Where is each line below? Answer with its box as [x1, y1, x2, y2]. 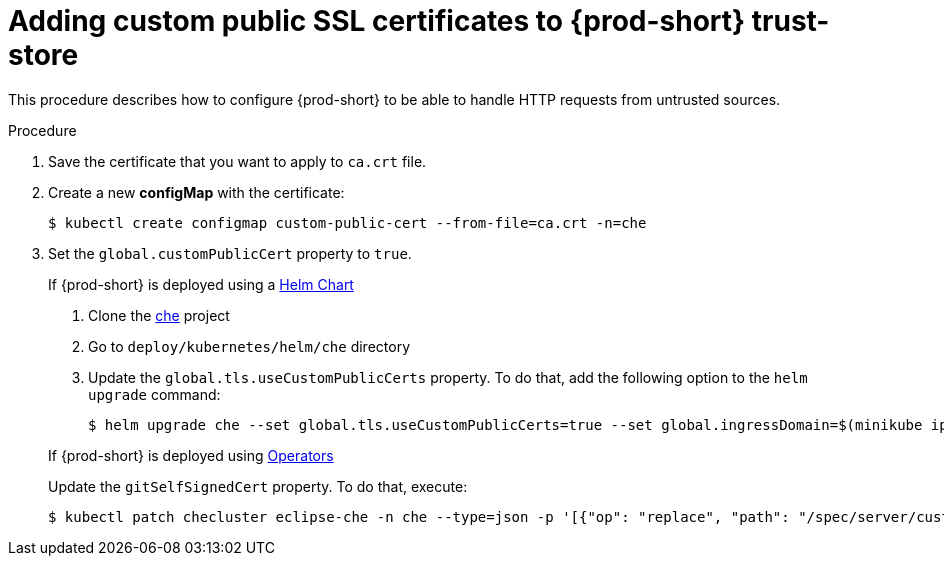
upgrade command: [88, 385, 221, 403]
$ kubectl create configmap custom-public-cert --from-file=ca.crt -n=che [48, 214, 647, 231]
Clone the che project [88, 306, 230, 324]
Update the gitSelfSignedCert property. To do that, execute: [48, 477, 468, 495]
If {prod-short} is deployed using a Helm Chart [48, 275, 354, 293]
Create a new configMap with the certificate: [48, 183, 345, 201]
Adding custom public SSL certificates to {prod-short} [8, 4, 746, 38]
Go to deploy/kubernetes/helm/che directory [88, 337, 411, 355]
